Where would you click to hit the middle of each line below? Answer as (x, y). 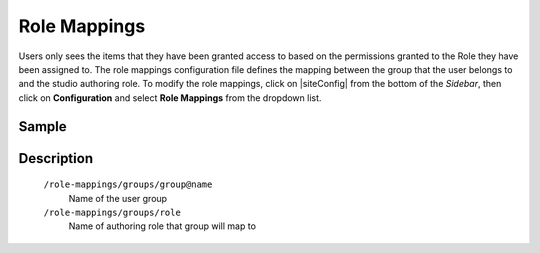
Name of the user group (118, 198)
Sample (42, 126)
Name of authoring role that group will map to (162, 226)
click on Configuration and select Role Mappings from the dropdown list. (170, 97)
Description (56, 158)
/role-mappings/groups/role (112, 212)
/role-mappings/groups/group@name (128, 184)
